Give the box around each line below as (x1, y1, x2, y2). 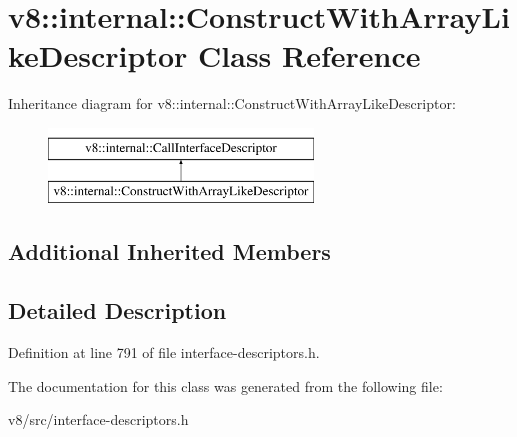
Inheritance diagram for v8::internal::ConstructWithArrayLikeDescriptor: (8, 93, 456, 114)
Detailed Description (8, 295, 227, 326)
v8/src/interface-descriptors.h (8, 409, 189, 430)
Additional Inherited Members (8, 236, 331, 267)
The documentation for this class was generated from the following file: (8, 375, 443, 396)
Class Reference (198, 35, 421, 76)
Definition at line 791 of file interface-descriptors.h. (8, 342, 320, 363)
